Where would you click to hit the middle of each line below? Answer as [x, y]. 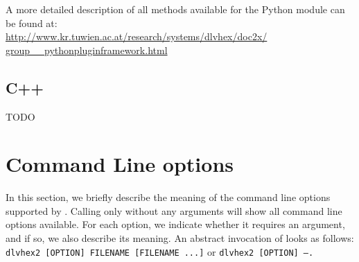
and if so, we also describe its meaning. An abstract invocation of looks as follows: [180, 238]
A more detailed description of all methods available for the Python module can [175, 9]
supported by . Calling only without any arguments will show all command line [174, 210]
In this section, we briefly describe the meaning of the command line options [168, 197]
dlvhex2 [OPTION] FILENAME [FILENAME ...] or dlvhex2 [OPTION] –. [160, 251]
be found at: [32, 23]
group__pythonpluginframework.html [87, 50]
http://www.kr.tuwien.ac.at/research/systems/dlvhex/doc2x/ [137, 36]
